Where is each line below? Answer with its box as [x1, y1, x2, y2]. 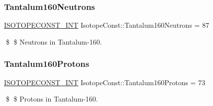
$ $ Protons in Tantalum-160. [5, 94, 98, 104]
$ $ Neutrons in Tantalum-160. [5, 36, 102, 47]
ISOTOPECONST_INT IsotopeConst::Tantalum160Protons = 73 [4, 77, 206, 87]
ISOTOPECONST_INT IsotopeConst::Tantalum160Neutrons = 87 [4, 20, 210, 30]
